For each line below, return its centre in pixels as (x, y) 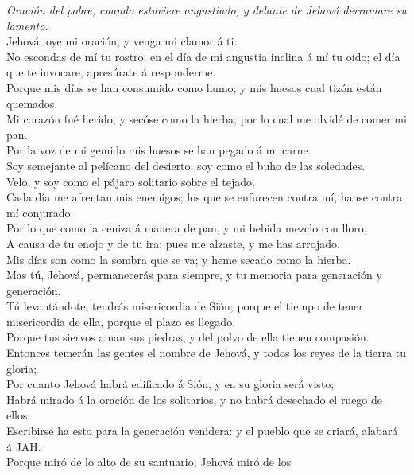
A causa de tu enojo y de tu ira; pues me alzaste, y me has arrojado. (173, 243)
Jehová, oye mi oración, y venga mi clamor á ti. (122, 41)
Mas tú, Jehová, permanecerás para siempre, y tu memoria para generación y (194, 275)
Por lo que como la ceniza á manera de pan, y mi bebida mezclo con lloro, (187, 228)
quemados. (32, 103)
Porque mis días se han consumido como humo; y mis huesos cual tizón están (194, 87)
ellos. (19, 415)
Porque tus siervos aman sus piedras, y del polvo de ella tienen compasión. (188, 337)
